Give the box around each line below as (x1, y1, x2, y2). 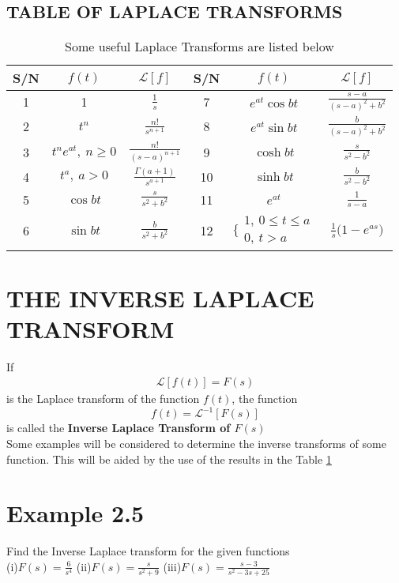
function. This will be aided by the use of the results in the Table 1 (6, 450, 332, 467)
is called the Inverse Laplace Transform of (6, 419, 231, 436)
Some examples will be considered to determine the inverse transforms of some (6, 435, 386, 451)
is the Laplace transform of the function (6, 390, 200, 407)
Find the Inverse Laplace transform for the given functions (6, 543, 290, 559)
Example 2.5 (6, 497, 145, 529)
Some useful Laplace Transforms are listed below (65, 37, 334, 56)
